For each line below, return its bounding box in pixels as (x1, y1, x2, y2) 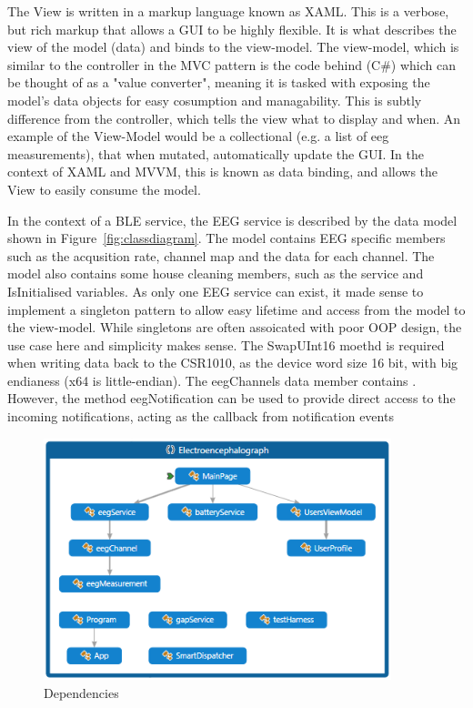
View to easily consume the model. (7, 179, 201, 198)
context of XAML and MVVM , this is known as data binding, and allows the (7, 162, 438, 181)
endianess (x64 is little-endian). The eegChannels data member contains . (7, 370, 417, 389)
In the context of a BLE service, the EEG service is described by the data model (7, 210, 458, 229)
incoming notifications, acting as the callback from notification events (7, 407, 394, 426)
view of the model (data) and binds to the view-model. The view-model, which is (7, 37, 459, 56)
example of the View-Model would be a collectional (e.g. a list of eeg (7, 126, 389, 146)
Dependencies (44, 683, 119, 702)
